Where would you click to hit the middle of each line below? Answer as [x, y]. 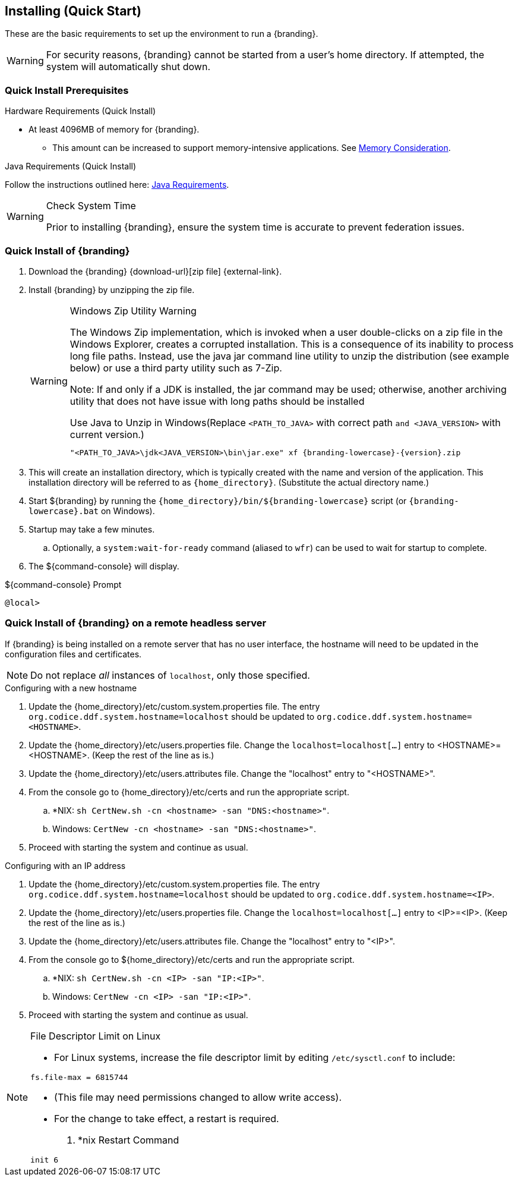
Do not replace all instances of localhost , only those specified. [170, 675]
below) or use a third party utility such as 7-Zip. [176, 368]
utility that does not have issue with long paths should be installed [217, 401]
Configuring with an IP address [65, 865]
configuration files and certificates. [73, 654]
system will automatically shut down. [128, 67]
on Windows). [128, 511]
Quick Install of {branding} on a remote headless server [136, 623]
